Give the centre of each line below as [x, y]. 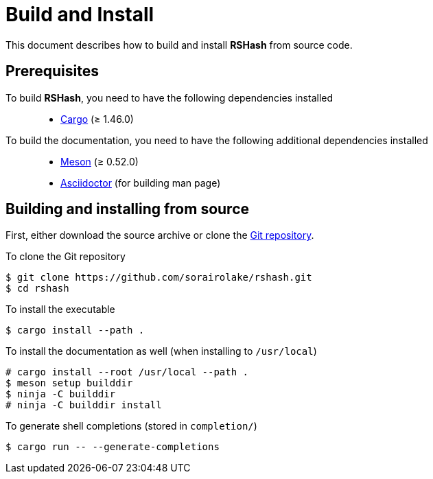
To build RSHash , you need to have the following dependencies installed [169, 97]
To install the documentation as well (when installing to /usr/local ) [161, 351]
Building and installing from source [128, 209]
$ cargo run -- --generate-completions [113, 447]
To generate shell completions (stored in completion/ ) [131, 426]
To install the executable [60, 309]
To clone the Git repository [66, 257]
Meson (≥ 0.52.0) [100, 161]
